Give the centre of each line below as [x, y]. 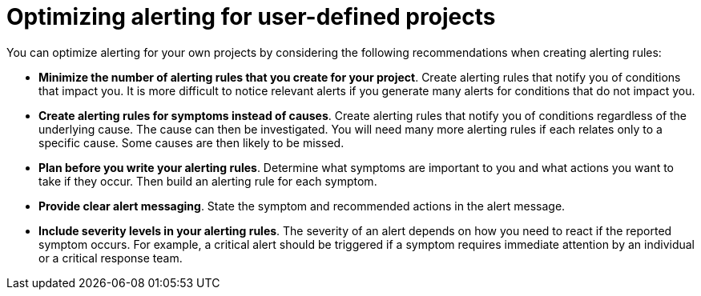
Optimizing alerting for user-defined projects [251, 17]
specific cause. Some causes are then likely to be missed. [191, 142]
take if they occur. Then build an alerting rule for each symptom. [208, 181]
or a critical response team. [111, 258]
